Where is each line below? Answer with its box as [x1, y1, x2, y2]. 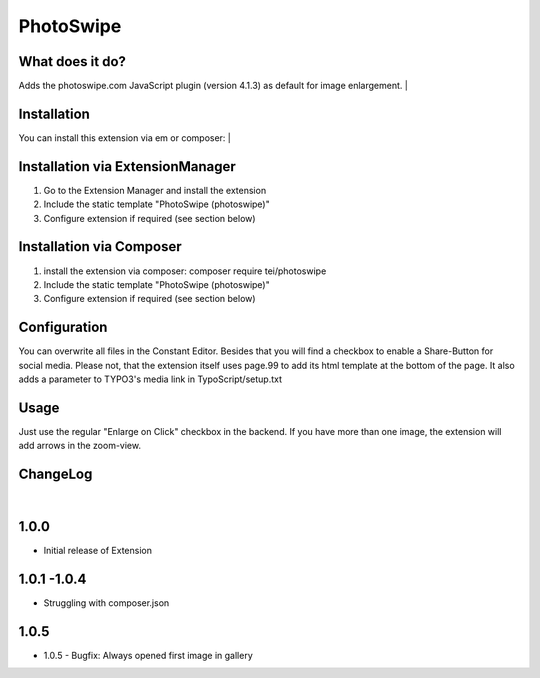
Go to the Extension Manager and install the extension [43, 184, 267, 196]
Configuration [18, 319, 108, 336]
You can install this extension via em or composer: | [18, 131, 232, 144]
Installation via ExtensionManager [18, 158, 237, 175]
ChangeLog [18, 466, 93, 483]
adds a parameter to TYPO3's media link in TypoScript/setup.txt [18, 373, 283, 385]
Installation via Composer [18, 238, 182, 255]
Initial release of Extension [43, 545, 152, 557]
